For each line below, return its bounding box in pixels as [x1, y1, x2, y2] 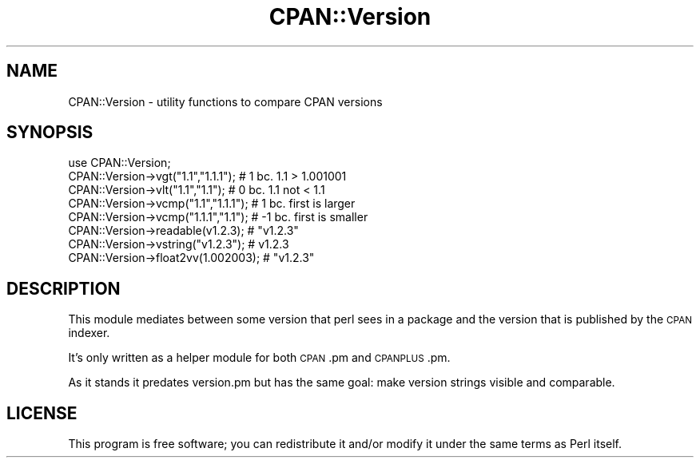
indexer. [68, 326, 110, 340]
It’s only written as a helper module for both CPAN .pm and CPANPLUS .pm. [68, 351, 451, 365]
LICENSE [6, 403, 78, 423]
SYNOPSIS [6, 122, 93, 143]
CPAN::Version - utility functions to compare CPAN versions [68, 94, 383, 109]
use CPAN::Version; [68, 156, 171, 170]
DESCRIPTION [6, 278, 121, 299]
